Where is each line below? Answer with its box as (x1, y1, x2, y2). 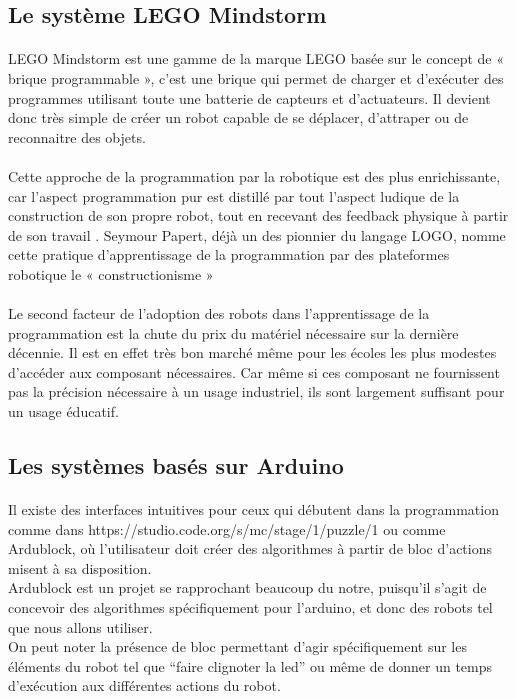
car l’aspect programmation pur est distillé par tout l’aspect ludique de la (8, 185, 460, 206)
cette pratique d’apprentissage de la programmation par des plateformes (8, 244, 450, 265)
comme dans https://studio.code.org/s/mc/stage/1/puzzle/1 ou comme (8, 518, 446, 539)
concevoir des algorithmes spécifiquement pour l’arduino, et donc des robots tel (8, 597, 493, 617)
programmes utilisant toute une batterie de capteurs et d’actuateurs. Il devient (8, 87, 491, 108)
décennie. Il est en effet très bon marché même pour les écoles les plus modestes (8, 342, 497, 363)
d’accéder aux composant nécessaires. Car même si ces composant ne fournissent (8, 361, 500, 382)
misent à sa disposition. (8, 557, 152, 578)
